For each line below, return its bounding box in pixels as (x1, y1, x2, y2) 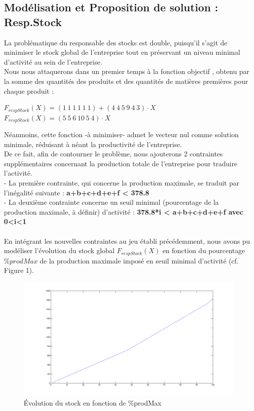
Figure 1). (4, 265, 34, 275)
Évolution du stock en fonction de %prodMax (24, 398, 162, 408)
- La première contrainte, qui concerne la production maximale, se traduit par (4, 178, 239, 188)
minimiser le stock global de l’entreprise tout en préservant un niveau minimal (4, 47, 240, 57)
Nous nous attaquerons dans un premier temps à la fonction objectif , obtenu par (4, 66, 250, 76)
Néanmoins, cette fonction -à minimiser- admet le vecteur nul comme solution (4, 129, 239, 140)
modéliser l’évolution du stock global (4, 245, 115, 256)
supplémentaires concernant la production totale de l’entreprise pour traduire (4, 158, 238, 168)
